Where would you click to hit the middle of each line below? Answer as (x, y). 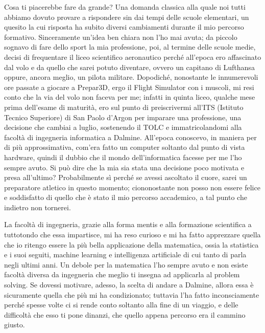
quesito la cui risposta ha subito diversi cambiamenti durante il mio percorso (124, 27)
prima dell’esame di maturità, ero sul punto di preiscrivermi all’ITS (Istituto (124, 107)
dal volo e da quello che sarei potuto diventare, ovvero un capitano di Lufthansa (129, 67)
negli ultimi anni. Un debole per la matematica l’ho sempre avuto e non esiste (126, 264)
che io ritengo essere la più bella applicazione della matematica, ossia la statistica (131, 244)
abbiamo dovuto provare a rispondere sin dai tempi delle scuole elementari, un (127, 17)
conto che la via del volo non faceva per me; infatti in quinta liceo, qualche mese (130, 97)
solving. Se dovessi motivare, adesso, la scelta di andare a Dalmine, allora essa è (129, 285)
